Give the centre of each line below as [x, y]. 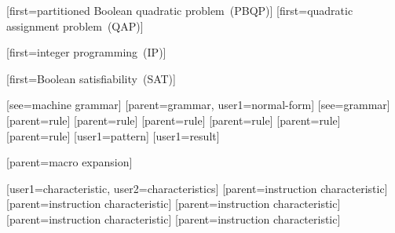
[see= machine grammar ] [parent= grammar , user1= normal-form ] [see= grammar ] [198, 105]
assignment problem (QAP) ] [75, 25]
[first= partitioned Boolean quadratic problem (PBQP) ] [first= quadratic [180, 10]
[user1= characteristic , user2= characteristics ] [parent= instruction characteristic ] [197, 188]
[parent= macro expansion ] [69, 162]
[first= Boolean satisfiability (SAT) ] [91, 78]
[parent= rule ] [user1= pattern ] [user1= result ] [113, 135]
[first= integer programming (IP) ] [86, 52]
